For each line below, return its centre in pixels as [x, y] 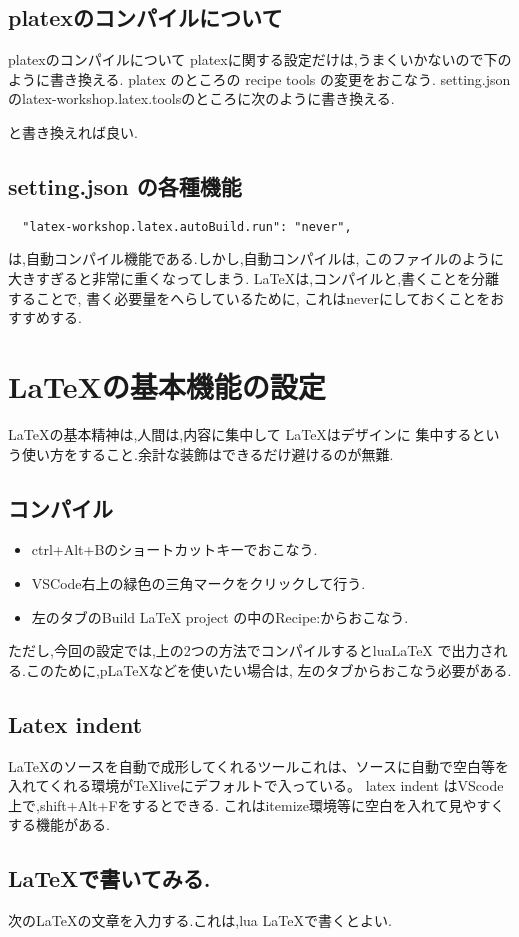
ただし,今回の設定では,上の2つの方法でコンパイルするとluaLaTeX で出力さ [251, 650]
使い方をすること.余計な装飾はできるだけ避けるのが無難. [207, 453]
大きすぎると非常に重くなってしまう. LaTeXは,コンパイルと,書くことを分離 [254, 278]
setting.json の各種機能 [125, 185]
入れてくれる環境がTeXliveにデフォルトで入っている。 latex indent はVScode [256, 785]
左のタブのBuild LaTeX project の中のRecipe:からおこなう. [220, 616]
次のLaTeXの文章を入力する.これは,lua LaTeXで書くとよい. [200, 920]
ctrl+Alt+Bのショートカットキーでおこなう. [174, 549]
